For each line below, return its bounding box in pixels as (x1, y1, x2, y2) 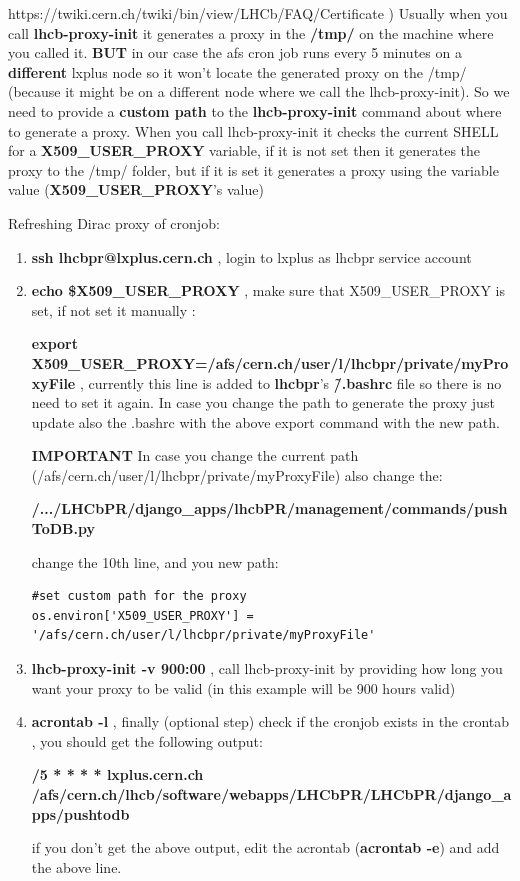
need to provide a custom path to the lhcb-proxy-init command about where (8, 100, 502, 121)
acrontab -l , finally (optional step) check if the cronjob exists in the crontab (31, 711, 510, 732)
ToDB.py (31, 518, 95, 539)
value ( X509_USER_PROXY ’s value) (8, 179, 264, 200)
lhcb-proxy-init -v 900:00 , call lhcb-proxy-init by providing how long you (31, 658, 503, 679)
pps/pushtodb (31, 803, 130, 824)
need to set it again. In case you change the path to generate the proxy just (31, 392, 495, 413)
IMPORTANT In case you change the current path (31, 445, 359, 466)
